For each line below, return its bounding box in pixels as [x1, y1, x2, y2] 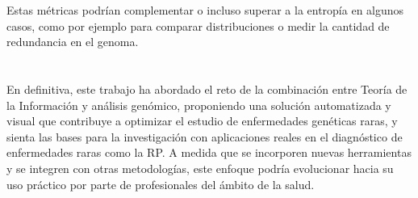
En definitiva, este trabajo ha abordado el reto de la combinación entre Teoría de [6, 80, 408, 97]
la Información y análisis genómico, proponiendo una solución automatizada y [6, 96, 391, 113]
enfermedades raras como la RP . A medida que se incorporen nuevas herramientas [6, 144, 412, 161]
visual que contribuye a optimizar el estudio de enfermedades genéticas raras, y [6, 112, 398, 129]
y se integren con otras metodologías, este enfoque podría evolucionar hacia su [6, 159, 394, 176]
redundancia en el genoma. [6, 33, 139, 50]
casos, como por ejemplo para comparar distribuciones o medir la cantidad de [6, 17, 390, 34]
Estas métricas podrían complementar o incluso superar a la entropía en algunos [6, 2, 404, 18]
